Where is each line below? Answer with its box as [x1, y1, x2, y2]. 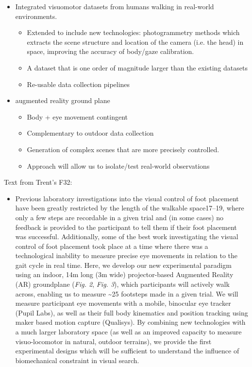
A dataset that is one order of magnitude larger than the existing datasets [27, 62, 248, 72]
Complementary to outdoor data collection [27, 128, 154, 138]
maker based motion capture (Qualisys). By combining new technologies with [15, 317, 246, 327]
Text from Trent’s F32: [4, 177, 72, 187]
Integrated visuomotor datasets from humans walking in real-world [15, 1, 214, 11]
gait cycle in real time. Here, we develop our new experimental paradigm [15, 260, 232, 270]
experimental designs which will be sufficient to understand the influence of [15, 346, 239, 356]
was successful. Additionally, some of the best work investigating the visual [15, 231, 238, 242]
